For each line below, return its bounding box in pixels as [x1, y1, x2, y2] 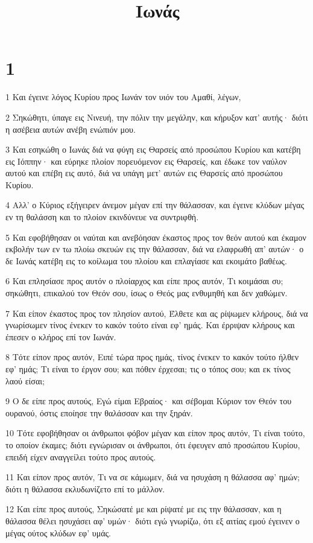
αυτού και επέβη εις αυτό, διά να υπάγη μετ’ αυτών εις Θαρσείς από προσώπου [5, 167, 283, 179]
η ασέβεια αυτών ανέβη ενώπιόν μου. [5, 122, 136, 135]
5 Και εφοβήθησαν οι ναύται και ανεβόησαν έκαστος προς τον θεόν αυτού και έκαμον [5, 230, 306, 243]
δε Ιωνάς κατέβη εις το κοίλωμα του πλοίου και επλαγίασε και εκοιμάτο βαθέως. [5, 254, 287, 267]
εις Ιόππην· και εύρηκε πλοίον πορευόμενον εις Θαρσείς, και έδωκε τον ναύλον [5, 154, 287, 167]
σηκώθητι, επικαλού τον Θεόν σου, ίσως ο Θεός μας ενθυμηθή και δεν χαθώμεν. [5, 287, 288, 299]
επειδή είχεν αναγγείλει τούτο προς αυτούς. [5, 450, 156, 463]
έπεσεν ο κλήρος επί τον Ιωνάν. [5, 330, 116, 343]
